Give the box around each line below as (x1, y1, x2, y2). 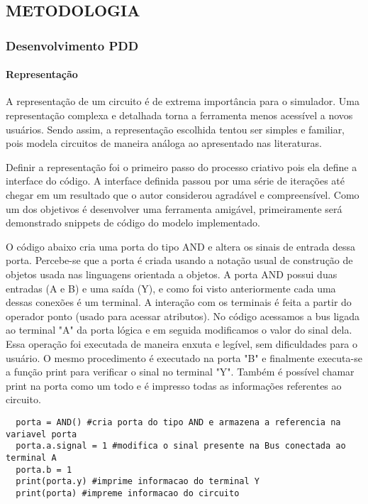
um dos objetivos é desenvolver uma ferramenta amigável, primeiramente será (6, 201, 342, 216)
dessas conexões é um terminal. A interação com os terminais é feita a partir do (6, 295, 352, 309)
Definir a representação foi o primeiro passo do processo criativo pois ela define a (6, 159, 357, 174)
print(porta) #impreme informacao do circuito (16, 488, 240, 498)
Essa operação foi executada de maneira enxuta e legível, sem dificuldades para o (6, 336, 358, 351)
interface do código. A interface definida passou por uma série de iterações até (6, 173, 345, 188)
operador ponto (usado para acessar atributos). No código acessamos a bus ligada (6, 308, 359, 323)
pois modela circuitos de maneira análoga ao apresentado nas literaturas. (6, 136, 322, 150)
